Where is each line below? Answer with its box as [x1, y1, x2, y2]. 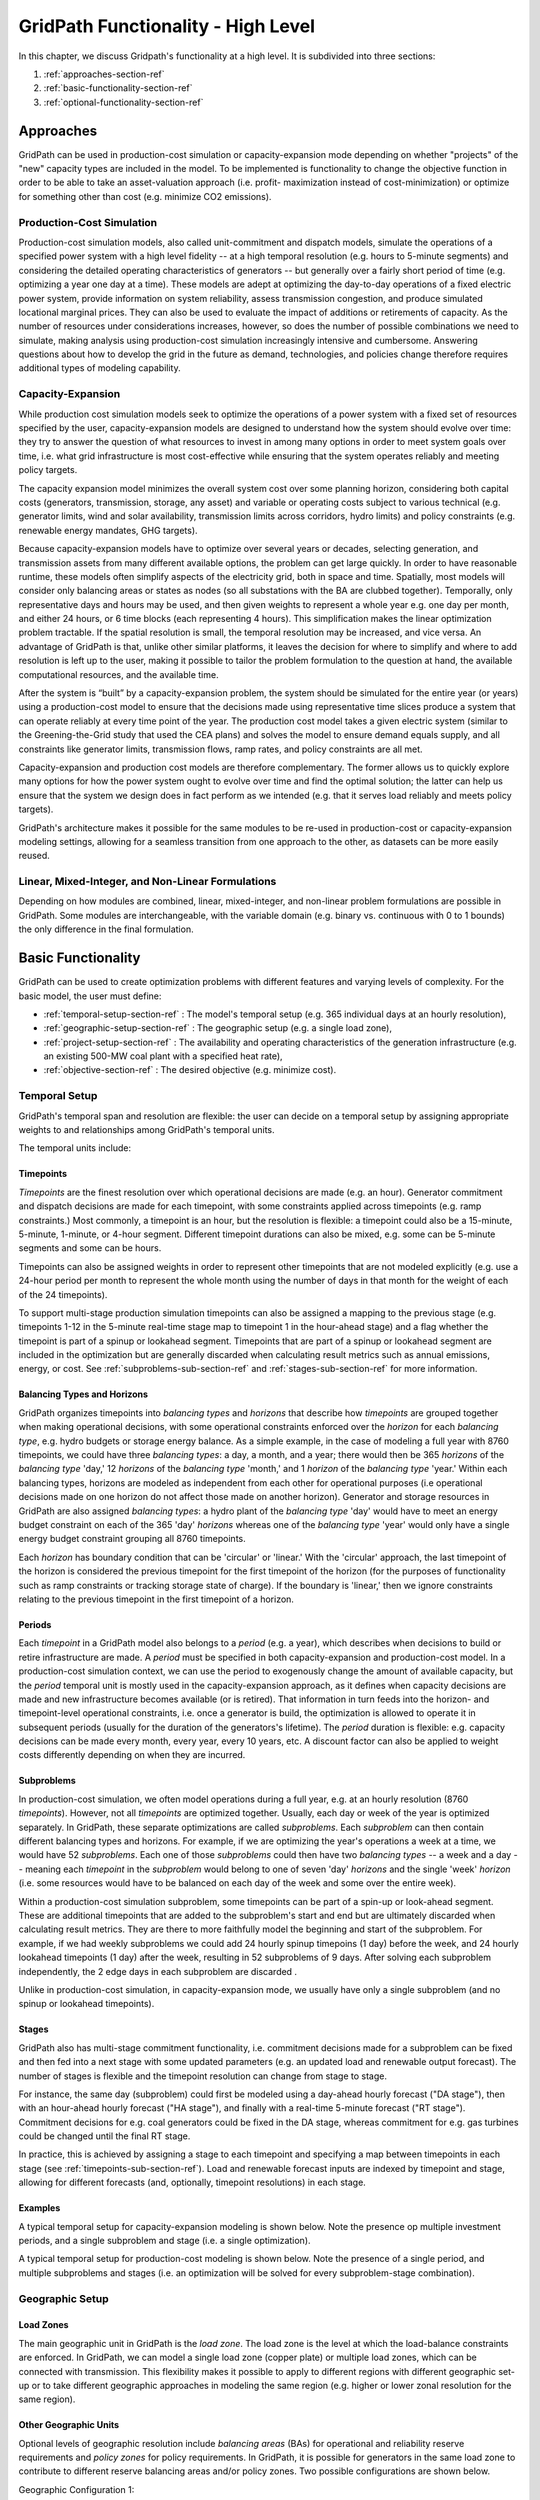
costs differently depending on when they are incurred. [18, 1749, 246, 1761]
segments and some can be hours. [18, 1242, 162, 1254]
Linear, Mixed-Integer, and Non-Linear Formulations [18, 875, 277, 889]
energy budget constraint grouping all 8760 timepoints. [18, 1533, 247, 1545]
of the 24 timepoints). [18, 1288, 108, 1300]
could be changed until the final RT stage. [18, 2130, 191, 2142]
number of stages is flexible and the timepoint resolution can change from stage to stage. [18, 2070, 388, 2082]
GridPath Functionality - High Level [18, 15, 315, 37]
